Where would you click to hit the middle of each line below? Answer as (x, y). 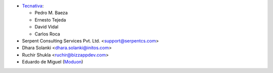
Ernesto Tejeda (50, 19)
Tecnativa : (33, 6)
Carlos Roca (47, 34)
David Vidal (47, 27)
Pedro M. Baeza (51, 13)
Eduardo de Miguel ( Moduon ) (53, 62)
